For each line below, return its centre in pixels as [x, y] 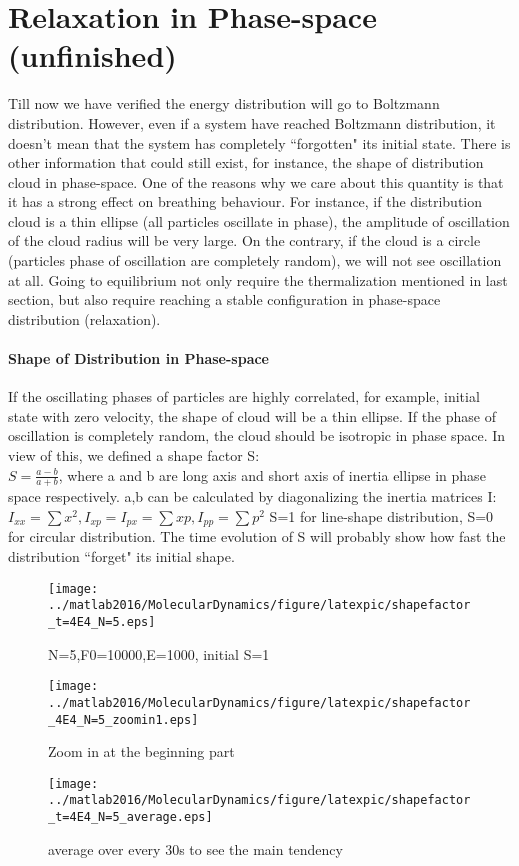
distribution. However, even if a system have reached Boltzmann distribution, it [252, 122]
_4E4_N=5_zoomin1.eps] [123, 719]
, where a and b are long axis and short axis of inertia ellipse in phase [272, 474]
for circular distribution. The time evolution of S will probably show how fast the [257, 536]
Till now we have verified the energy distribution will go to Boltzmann [224, 103]
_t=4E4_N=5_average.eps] [130, 817]
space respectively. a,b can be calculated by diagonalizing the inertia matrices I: [252, 496]
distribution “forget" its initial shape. [121, 556]
